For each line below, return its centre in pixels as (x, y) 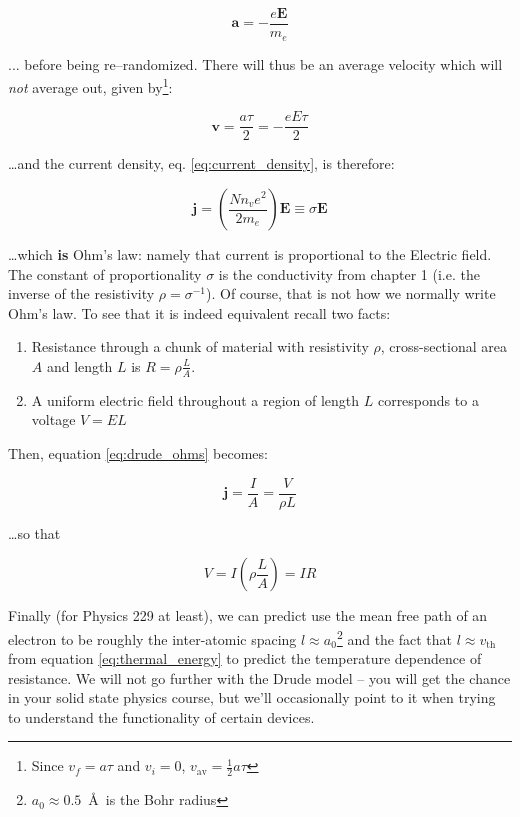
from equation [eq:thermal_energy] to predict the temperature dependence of (245, 658)
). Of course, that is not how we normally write (351, 293)
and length (79, 365)
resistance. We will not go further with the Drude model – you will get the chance (259, 677)
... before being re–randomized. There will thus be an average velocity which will (255, 63)
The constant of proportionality (105, 273)
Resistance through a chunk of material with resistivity (200, 346)
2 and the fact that (394, 637)
